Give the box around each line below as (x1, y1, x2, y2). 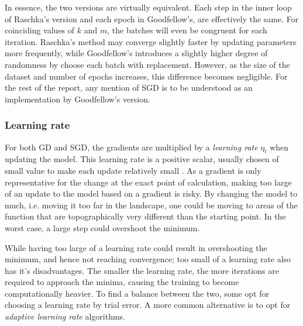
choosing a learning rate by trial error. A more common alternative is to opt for (5, 298, 291, 311)
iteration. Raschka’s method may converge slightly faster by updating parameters (5, 35, 297, 47)
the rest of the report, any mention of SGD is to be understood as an (5, 81, 253, 94)
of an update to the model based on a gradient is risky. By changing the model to (5, 187, 298, 200)
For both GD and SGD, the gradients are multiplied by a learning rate (5, 140, 258, 153)
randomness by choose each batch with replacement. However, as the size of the (5, 58, 290, 70)
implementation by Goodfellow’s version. (5, 92, 150, 105)
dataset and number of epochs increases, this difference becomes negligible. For (5, 70, 288, 82)
